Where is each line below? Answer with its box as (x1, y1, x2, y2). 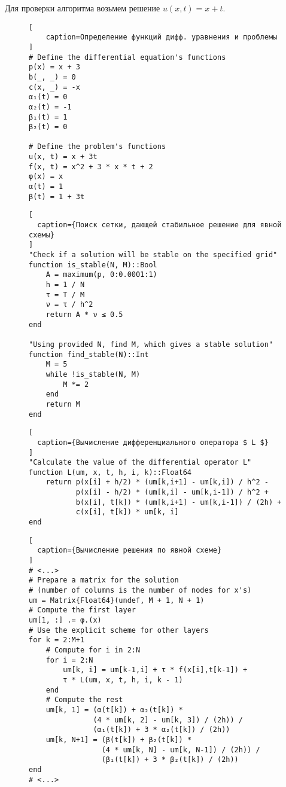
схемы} (29, 230, 54, 239)
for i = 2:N (45, 655, 93, 664)
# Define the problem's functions (29, 142, 166, 151)
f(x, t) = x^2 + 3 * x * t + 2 (29, 162, 153, 171)
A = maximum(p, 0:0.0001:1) (45, 270, 157, 279)
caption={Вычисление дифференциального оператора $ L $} (37, 438, 269, 447)
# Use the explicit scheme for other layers (29, 626, 209, 635)
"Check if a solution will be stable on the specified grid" (29, 251, 278, 260)
